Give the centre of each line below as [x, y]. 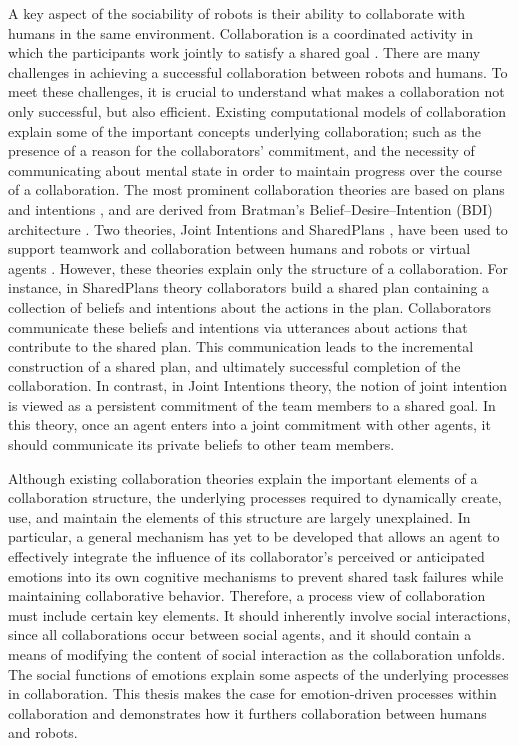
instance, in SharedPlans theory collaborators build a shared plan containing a [249, 287]
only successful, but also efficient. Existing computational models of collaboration [257, 110]
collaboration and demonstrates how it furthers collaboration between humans [247, 712]
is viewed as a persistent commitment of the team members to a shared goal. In [252, 404]
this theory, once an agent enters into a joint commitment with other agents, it [249, 424]
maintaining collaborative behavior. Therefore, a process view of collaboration [247, 595]
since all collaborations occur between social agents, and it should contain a [240, 634]
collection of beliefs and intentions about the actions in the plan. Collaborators [250, 306]
